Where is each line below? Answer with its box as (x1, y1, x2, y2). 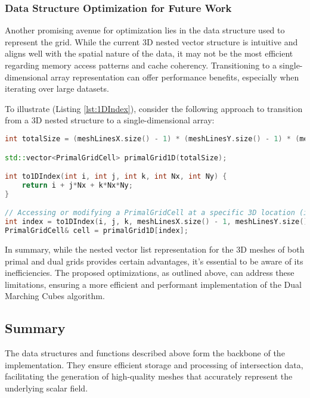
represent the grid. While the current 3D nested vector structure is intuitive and (5, 35, 298, 48)
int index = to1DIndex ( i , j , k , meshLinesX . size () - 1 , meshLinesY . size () (5, 217, 308, 226)
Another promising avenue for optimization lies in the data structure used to (5, 24, 285, 36)
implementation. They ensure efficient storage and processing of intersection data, (5, 358, 303, 371)
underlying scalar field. (5, 381, 88, 394)
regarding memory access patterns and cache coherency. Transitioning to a (5, 59, 277, 71)
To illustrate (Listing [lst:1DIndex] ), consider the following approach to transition (5, 102, 303, 114)
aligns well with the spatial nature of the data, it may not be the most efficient (5, 47, 293, 60)
